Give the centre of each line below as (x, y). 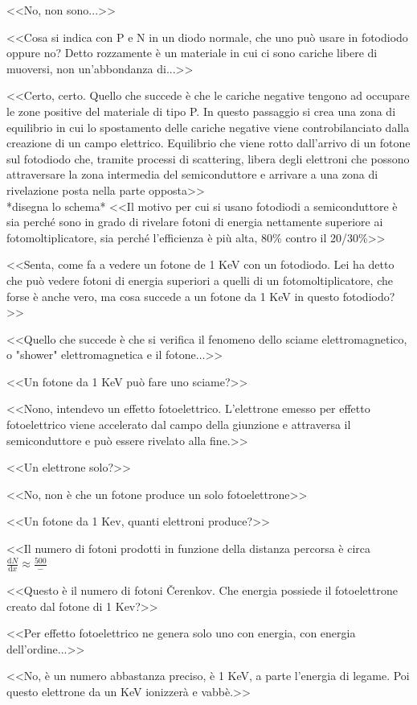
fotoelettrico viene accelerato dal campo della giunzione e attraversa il (179, 425)
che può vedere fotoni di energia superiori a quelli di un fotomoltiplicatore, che (200, 280)
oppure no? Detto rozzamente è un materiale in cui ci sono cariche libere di (192, 53)
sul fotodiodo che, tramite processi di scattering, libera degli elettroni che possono (208, 158)
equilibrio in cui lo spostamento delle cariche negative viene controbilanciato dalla (208, 127)
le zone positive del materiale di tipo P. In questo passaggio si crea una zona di (201, 111)
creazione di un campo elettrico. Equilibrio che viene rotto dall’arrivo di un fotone (208, 143)
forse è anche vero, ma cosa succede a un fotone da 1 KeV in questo (173, 296)
